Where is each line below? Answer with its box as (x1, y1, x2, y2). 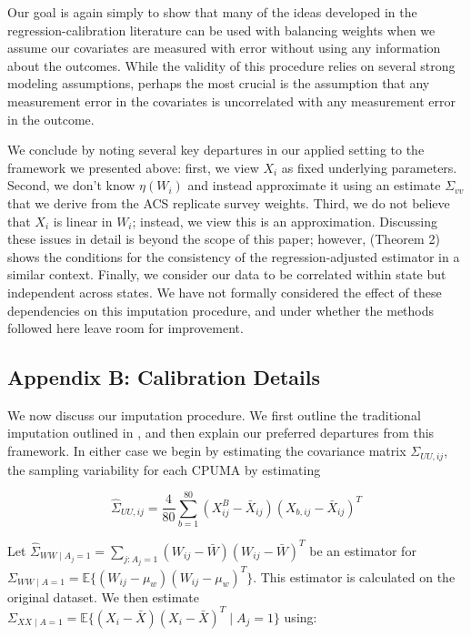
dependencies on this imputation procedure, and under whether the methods (7, 300, 435, 319)
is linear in (53, 211, 113, 230)
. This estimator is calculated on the (253, 567, 456, 586)
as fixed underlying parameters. (281, 157, 457, 177)
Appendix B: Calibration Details (7, 363, 321, 391)
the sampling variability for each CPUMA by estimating (7, 459, 321, 479)
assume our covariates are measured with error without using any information (7, 38, 441, 57)
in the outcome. (7, 109, 95, 128)
